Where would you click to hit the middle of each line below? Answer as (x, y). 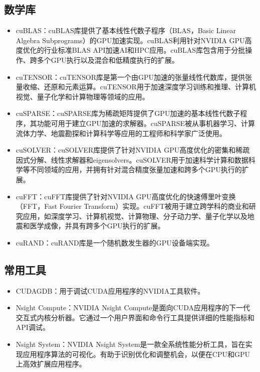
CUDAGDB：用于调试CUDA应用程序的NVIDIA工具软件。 (110, 290)
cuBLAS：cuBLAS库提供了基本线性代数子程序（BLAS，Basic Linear (126, 30)
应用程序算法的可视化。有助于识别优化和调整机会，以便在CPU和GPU (136, 354)
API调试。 (33, 327)
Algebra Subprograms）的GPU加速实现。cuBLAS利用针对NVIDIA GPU (130, 40)
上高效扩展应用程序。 (51, 364)
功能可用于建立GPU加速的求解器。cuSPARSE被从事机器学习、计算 (146, 123)
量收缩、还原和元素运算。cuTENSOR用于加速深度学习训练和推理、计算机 (136, 87)
